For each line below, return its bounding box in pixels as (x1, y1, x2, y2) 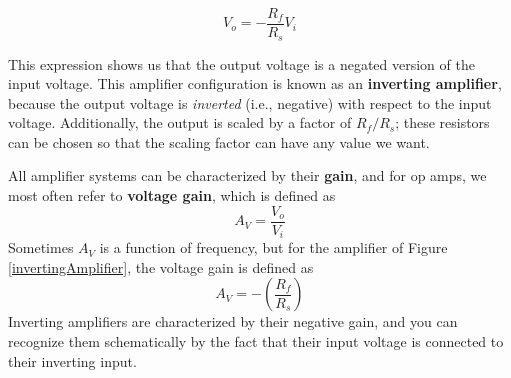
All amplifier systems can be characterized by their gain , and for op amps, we (8, 165, 487, 186)
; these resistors (395, 112, 490, 133)
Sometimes (8, 237, 74, 258)
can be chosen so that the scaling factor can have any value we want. (8, 131, 430, 152)
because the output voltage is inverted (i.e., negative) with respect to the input (8, 92, 492, 113)
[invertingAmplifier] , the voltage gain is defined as (8, 256, 314, 277)
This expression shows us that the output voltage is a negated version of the (8, 53, 475, 74)
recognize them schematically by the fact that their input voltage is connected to (8, 330, 504, 351)
